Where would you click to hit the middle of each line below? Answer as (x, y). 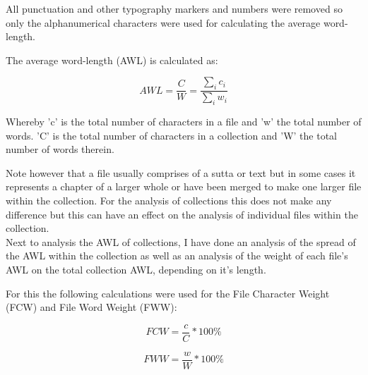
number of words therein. (60, 149)
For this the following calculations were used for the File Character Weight (168, 293)
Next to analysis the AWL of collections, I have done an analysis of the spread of (181, 241)
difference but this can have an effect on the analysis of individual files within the (182, 214)
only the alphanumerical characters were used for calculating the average (163, 22)
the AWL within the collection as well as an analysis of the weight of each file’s (177, 256)
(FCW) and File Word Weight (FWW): (91, 307)
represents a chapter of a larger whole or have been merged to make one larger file (184, 186)
